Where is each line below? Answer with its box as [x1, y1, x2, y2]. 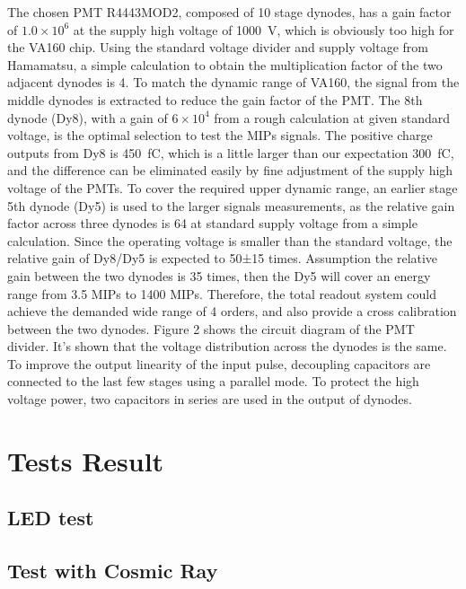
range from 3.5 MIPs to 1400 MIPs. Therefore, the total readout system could [7, 284, 437, 303]
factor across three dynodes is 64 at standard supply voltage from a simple [7, 214, 418, 233]
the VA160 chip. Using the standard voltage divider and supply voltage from [7, 38, 428, 57]
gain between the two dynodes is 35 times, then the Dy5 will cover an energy [7, 266, 431, 285]
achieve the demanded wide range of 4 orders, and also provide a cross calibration [7, 302, 457, 321]
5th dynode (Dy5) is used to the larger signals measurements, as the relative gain [7, 196, 455, 215]
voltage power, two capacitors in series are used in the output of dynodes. [7, 390, 412, 409]
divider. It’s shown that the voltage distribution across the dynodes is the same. [7, 337, 447, 356]
